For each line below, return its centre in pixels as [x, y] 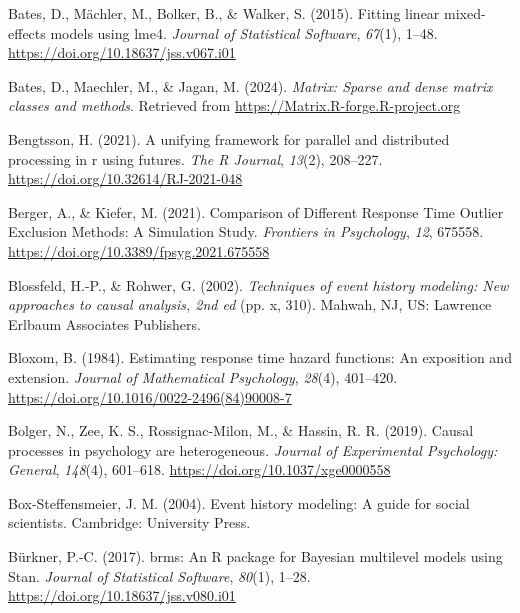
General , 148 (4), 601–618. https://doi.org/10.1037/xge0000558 [199, 469]
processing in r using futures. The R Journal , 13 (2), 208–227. [195, 158]
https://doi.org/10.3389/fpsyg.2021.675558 [139, 250]
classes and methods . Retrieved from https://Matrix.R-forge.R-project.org [234, 105]
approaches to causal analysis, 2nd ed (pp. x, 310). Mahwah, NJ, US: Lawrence [250, 304]
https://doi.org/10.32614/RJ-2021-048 [125, 178]
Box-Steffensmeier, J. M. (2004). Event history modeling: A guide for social [239, 502]
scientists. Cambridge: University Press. [129, 522]
